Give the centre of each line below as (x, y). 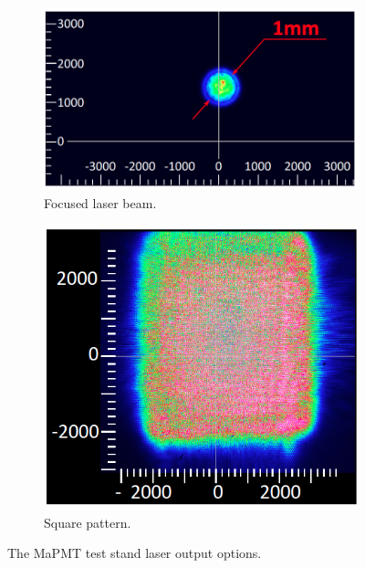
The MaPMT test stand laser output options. (135, 553)
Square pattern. (88, 522)
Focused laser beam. (100, 202)
